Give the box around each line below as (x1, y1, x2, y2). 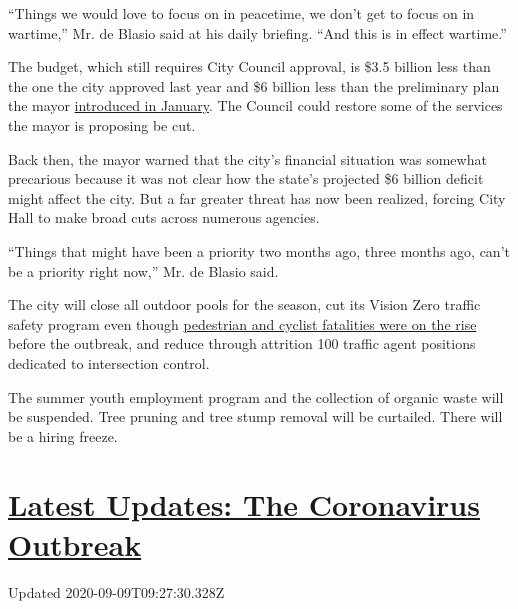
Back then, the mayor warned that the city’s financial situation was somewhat (8, 148, 487, 169)
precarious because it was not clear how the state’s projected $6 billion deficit (8, 168, 484, 189)
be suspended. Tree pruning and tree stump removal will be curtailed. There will (8, 406, 503, 427)
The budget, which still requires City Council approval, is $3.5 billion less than (8, 56, 491, 77)
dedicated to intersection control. (8, 352, 210, 373)
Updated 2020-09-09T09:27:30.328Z (8, 581, 225, 602)
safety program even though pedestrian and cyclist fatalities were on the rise (8, 313, 477, 334)
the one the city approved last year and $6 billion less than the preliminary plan (8, 75, 500, 96)
